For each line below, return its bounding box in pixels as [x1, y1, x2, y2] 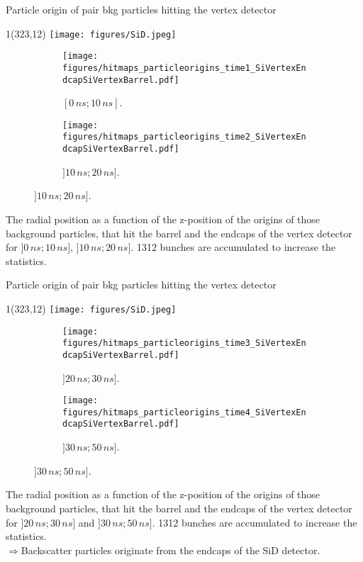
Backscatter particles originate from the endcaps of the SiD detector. [21, 542, 320, 557]
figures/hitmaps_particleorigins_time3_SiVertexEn [62, 338, 306, 349]
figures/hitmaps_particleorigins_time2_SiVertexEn [62, 132, 306, 142]
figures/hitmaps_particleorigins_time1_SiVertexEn [62, 62, 306, 73]
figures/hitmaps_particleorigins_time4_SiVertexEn [62, 407, 306, 417]
